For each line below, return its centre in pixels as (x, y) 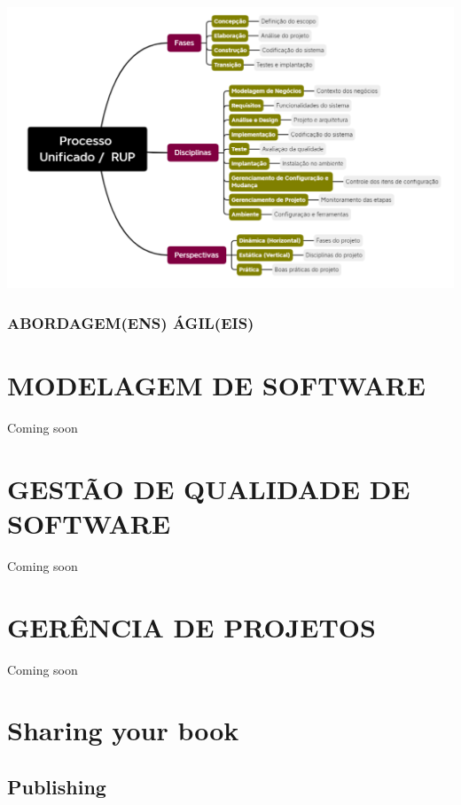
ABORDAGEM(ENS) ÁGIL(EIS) (131, 322)
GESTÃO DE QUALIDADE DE (209, 488)
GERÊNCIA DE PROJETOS (191, 626)
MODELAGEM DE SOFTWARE (216, 385)
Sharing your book (123, 730)
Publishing (57, 786)
